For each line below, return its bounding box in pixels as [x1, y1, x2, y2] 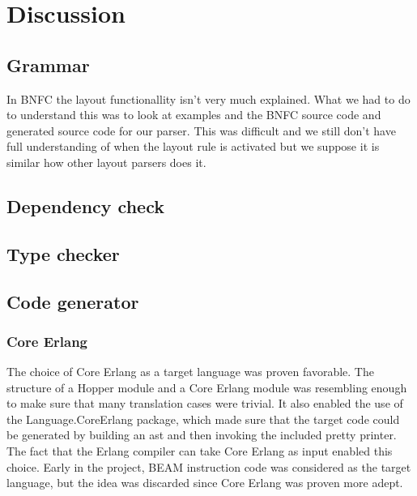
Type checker [6, 241, 120, 266]
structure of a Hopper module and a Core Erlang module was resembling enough [6, 378, 407, 396]
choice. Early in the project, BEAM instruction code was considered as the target [6, 458, 411, 475]
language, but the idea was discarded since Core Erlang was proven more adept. [6, 474, 403, 491]
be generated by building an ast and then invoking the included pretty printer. [6, 426, 397, 443]
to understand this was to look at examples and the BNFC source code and [6, 106, 381, 123]
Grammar [6, 52, 90, 77]
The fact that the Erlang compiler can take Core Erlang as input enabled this [6, 443, 393, 460]
